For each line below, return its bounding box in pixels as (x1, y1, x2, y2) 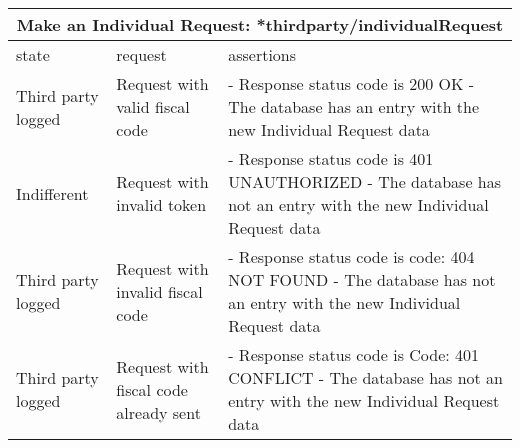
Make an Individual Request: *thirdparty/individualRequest (16, 13, 504, 36)
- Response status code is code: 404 (228, 245, 475, 268)
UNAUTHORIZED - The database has (228, 170, 502, 193)
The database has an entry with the (228, 95, 480, 118)
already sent (116, 400, 201, 424)
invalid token (116, 193, 207, 216)
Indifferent (16, 181, 89, 205)
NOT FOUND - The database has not (228, 268, 496, 291)
